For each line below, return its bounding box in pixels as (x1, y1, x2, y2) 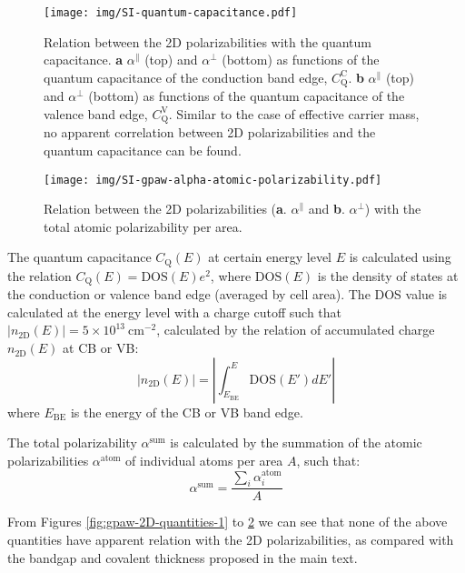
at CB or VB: (63, 338, 139, 357)
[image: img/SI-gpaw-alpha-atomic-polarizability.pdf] (44, 173, 382, 186)
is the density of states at (317, 266, 459, 285)
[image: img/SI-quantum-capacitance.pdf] (44, 6, 298, 19)
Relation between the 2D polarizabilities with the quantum (44, 32, 372, 51)
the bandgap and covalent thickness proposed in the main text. (7, 548, 358, 567)
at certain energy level (208, 247, 332, 266)
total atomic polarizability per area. (44, 216, 242, 236)
